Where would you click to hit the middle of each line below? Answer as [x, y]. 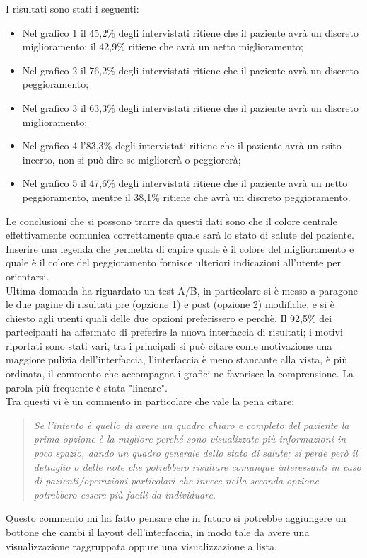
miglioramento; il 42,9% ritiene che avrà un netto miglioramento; [163, 46]
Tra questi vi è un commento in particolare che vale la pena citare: [150, 401]
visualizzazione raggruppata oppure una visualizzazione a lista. [141, 546]
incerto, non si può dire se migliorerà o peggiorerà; [132, 159]
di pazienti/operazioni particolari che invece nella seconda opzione [176, 480]
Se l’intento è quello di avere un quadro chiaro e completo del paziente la [191, 425]
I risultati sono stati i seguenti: [72, 8]
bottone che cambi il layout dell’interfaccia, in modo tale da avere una [158, 532]
